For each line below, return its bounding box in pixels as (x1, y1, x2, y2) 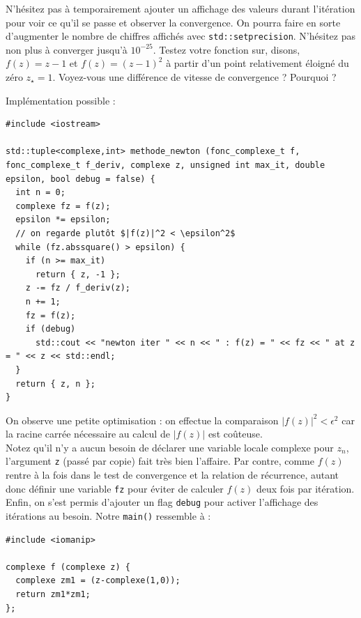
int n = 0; (15, 187, 66, 198)
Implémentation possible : (6, 93, 116, 107)
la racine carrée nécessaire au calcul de (6, 426, 170, 441)
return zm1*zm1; (15, 589, 91, 600)
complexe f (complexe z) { (6, 562, 130, 572)
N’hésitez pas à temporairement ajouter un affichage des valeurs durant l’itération (6, 1, 355, 15)
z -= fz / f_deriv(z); (25, 283, 130, 293)
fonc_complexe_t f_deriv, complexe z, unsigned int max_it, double (6, 160, 325, 170)
